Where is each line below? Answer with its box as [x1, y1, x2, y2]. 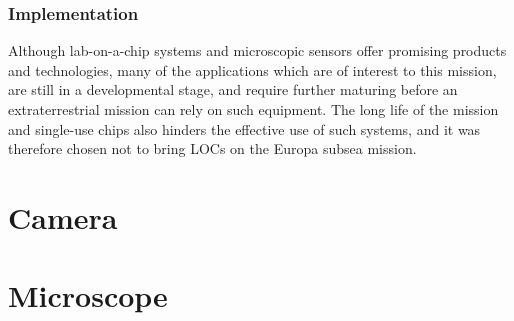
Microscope [8, 275, 168, 316]
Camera [8, 196, 118, 237]
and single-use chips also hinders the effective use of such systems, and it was [8, 118, 481, 139]
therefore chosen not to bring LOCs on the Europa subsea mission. [8, 138, 417, 159]
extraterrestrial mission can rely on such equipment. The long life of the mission [8, 99, 499, 119]
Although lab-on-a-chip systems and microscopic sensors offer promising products [8, 40, 507, 61]
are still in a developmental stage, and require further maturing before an [8, 79, 458, 100]
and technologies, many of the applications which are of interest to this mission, [8, 59, 497, 80]
